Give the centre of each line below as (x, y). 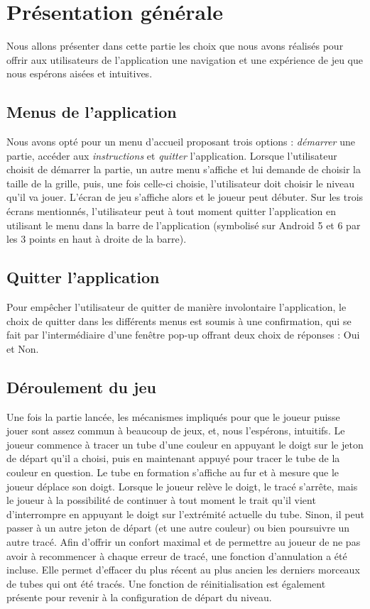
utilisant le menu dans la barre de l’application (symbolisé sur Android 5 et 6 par (184, 225)
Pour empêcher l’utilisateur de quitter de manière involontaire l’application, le (176, 307)
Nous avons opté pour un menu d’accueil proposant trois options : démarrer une (181, 142)
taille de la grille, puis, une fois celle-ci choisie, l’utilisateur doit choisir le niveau (181, 183)
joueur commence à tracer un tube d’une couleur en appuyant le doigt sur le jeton (185, 444)
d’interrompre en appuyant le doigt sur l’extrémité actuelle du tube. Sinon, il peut (185, 514)
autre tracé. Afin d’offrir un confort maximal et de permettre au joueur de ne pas (184, 541)
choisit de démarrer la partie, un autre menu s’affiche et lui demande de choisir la (184, 169)
